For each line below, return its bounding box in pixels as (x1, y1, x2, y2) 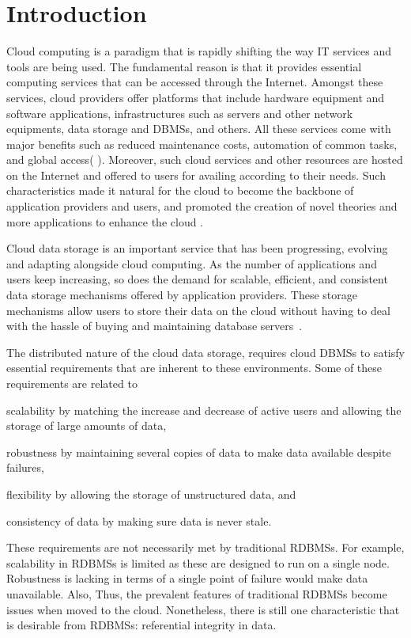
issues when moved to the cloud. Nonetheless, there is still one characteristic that (6, 601, 400, 617)
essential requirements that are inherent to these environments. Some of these (6, 359, 383, 376)
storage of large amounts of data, (6, 417, 167, 434)
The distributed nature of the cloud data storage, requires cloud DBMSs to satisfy (6, 344, 405, 360)
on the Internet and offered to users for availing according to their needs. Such (6, 166, 386, 183)
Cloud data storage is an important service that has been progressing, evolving (6, 240, 388, 256)
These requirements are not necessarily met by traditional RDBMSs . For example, (6, 539, 405, 556)
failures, (6, 459, 44, 476)
